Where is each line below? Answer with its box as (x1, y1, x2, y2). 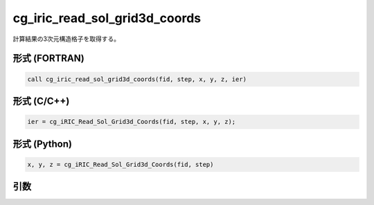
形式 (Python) (12, 138, 73, 150)
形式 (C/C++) (12, 95, 70, 107)
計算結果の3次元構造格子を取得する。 (12, 35, 121, 43)
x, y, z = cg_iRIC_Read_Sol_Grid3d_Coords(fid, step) (27, 160, 214, 168)
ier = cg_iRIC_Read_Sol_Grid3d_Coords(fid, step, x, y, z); (27, 118, 236, 126)
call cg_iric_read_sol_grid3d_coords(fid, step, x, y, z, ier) (27, 75, 247, 83)
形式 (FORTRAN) (12, 53, 84, 64)
